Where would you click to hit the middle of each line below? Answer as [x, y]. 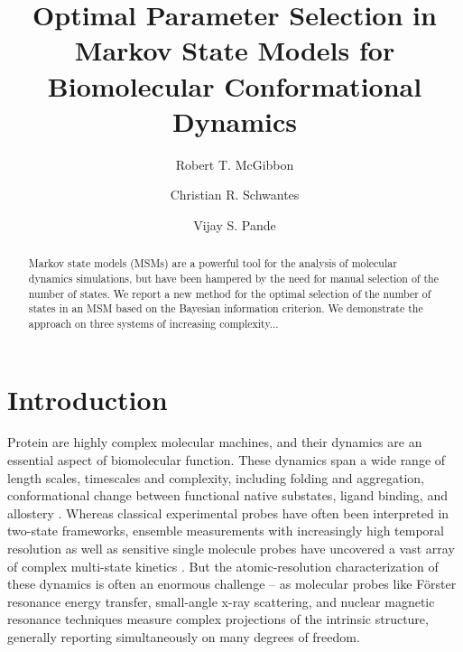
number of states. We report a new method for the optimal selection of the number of [230, 293]
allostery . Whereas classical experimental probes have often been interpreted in [228, 512]
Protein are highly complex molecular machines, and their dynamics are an [215, 442]
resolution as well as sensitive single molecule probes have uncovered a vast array [231, 549]
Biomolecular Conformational [235, 85]
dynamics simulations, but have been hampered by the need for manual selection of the [233, 278]
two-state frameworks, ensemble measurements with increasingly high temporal [226, 531]
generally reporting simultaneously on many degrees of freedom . [184, 637]
